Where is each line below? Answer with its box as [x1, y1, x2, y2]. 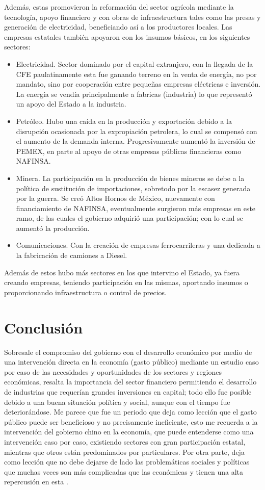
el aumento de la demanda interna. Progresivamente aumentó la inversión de [16, 136, 255, 146]
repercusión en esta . [4, 476, 68, 487]
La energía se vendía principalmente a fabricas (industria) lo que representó [16, 88, 252, 99]
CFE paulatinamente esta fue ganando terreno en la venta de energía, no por [16, 68, 257, 79]
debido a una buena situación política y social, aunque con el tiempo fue [4, 396, 230, 407]
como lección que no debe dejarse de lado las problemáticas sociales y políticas [4, 456, 250, 467]
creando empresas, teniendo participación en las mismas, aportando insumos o [4, 277, 248, 288]
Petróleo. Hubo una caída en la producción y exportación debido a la [16, 115, 232, 126]
